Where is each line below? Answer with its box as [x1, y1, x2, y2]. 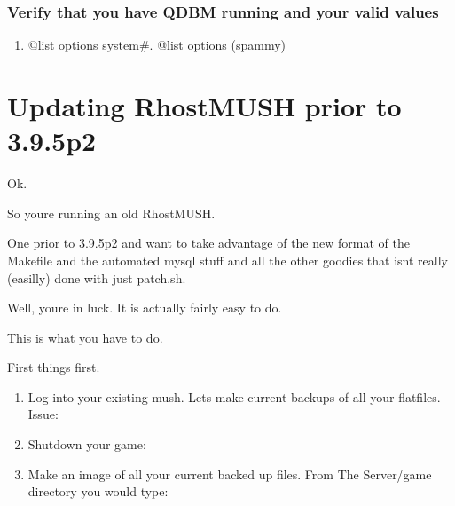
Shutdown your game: [27, 435, 146, 454]
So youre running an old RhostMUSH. [7, 203, 216, 222]
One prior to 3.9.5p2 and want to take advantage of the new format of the [7, 233, 410, 252]
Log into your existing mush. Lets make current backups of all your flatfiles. [27, 387, 441, 406]
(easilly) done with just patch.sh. [7, 268, 186, 287]
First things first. [7, 358, 100, 376]
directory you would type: [27, 482, 169, 501]
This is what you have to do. [7, 328, 163, 346]
